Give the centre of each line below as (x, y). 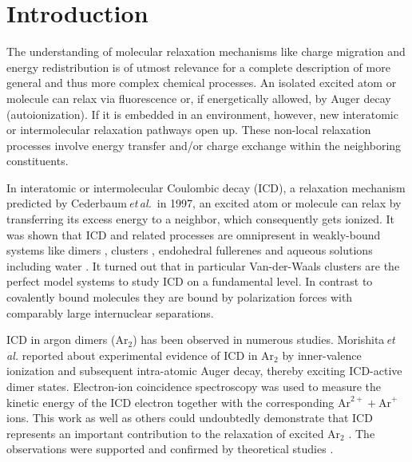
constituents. (38, 161)
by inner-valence (322, 355)
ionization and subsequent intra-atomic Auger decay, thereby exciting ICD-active (204, 371)
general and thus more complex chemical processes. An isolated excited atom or (202, 83)
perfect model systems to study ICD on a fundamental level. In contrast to (190, 281)
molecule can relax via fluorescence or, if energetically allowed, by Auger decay (199, 98)
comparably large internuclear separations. (110, 312)
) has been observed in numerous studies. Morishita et (264, 340)
